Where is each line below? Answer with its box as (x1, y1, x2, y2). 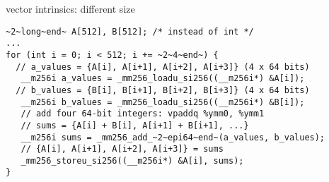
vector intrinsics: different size (6, 1, 135, 16)
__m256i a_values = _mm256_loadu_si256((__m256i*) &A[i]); (21, 73, 305, 84)
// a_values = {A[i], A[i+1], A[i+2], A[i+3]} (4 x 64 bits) (16, 61, 310, 72)
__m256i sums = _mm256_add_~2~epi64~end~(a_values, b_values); (21, 132, 325, 142)
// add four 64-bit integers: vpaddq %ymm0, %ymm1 (21, 109, 265, 119)
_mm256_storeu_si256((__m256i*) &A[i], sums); (21, 155, 244, 166)
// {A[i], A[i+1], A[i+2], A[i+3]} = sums (21, 144, 224, 154)
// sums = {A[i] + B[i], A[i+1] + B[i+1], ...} (21, 120, 249, 131)
